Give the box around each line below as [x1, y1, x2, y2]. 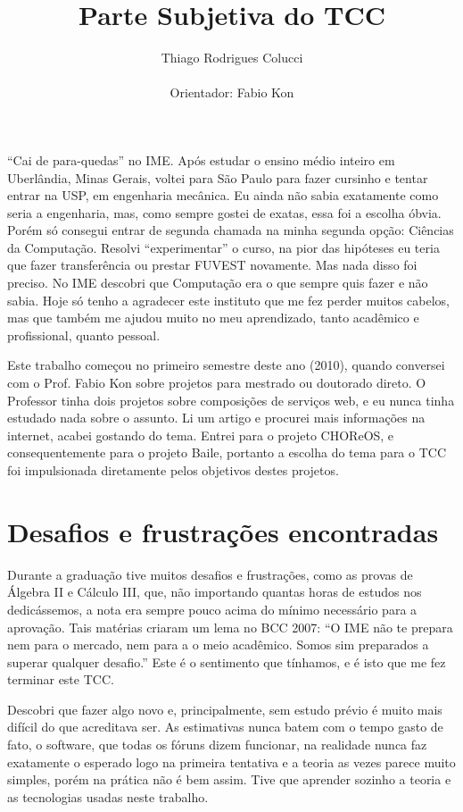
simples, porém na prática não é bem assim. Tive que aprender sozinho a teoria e [7, 770, 451, 789]
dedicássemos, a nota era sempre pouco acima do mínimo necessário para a [7, 599, 418, 618]
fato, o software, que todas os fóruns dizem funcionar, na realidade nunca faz [7, 735, 427, 754]
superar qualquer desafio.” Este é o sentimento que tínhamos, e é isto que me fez [7, 652, 446, 671]
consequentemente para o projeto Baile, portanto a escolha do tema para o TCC [7, 443, 447, 462]
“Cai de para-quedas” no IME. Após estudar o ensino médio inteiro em [7, 150, 395, 169]
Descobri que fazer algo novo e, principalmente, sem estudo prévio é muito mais [7, 699, 442, 718]
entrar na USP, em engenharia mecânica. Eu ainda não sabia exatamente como [7, 186, 439, 205]
